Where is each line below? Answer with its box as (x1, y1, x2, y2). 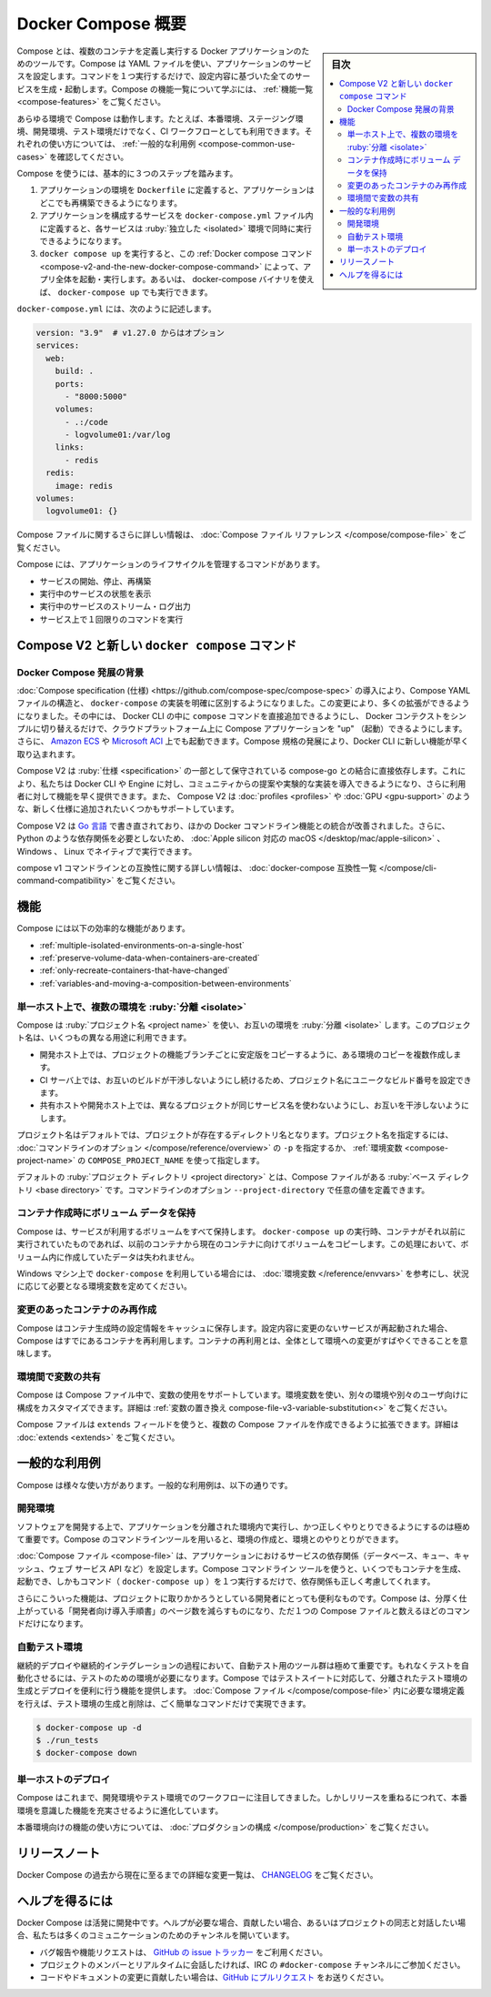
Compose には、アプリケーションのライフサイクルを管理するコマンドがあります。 (16, 559, 325, 570)
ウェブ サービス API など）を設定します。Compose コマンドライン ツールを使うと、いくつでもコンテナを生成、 (48, 1563, 466, 1574)
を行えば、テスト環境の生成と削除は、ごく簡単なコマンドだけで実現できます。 (16, 1698, 311, 1708)
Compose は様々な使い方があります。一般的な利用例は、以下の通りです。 (16, 1479, 293, 1490)
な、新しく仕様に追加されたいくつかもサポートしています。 (16, 804, 240, 815)
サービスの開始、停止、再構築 (39, 575, 152, 586)
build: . (55, 366, 95, 377)
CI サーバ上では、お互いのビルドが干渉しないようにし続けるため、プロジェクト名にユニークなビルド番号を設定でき (39, 1074, 472, 1085)
